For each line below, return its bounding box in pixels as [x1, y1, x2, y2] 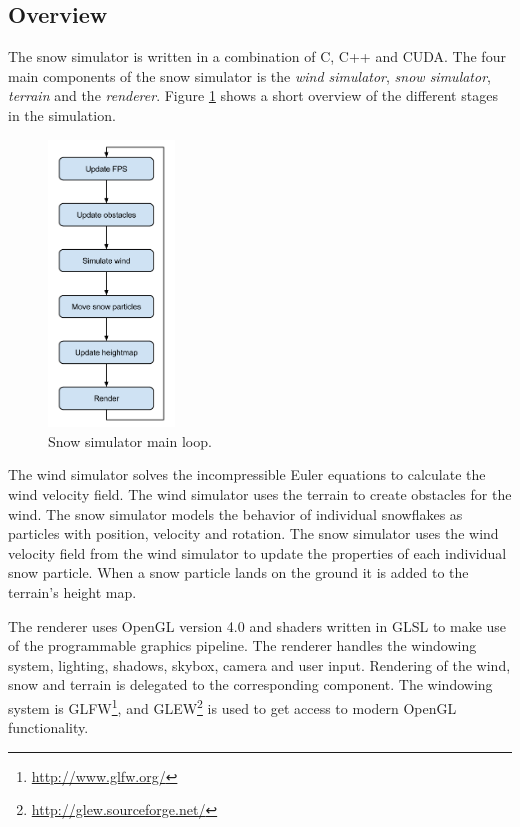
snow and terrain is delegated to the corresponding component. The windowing [8, 674, 493, 695]
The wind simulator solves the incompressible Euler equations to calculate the [8, 464, 486, 485]
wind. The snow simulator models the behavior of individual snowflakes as [8, 503, 463, 524]
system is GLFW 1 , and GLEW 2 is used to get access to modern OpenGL [8, 695, 457, 718]
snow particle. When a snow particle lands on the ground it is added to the [8, 562, 469, 583]
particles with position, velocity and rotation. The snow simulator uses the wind [8, 523, 499, 544]
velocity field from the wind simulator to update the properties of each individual [8, 542, 507, 563]
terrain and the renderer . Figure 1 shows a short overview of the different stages [8, 85, 498, 106]
